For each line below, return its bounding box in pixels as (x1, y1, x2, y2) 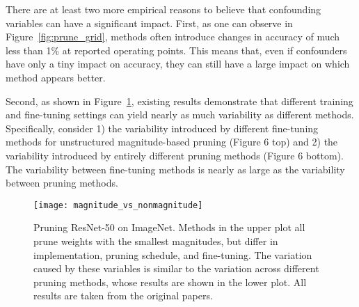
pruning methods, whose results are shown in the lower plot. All (33, 274, 307, 289)
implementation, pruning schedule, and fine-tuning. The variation (33, 247, 312, 262)
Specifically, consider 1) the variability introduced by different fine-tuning (6, 120, 319, 135)
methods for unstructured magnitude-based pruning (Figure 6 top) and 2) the (6, 134, 338, 149)
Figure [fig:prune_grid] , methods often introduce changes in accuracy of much (6, 29, 340, 44)
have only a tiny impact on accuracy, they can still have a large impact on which (6, 56, 350, 71)
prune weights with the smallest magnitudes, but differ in (33, 233, 278, 248)
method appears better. (6, 70, 106, 84)
